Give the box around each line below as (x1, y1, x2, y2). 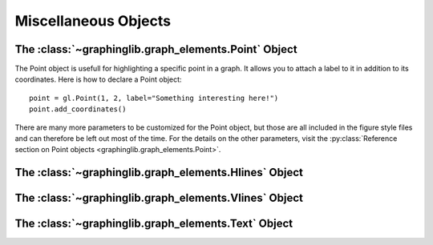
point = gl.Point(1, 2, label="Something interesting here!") (29, 93, 279, 102)
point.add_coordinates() (29, 105, 127, 114)
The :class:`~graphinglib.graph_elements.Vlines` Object (14, 191, 304, 205)
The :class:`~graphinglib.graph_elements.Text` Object (14, 217, 293, 231)
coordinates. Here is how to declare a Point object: (14, 74, 182, 84)
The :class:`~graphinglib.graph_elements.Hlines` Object (14, 166, 304, 179)
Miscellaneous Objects (14, 12, 172, 30)
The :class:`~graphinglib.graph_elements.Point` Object (14, 42, 297, 56)
